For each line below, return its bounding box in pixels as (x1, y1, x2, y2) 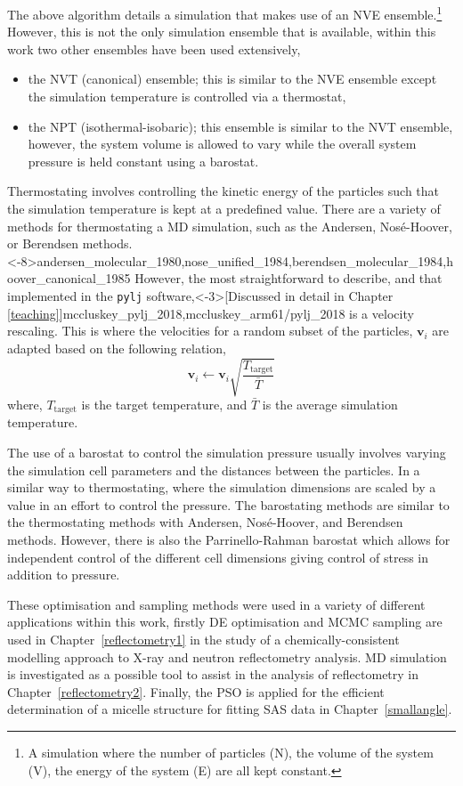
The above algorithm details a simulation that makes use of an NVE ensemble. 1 (7, 3, 443, 23)
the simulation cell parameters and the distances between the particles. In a (7, 460, 420, 479)
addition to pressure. (7, 565, 120, 584)
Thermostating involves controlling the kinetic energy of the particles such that (7, 182, 440, 200)
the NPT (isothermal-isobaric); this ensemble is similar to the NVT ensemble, (28, 117, 453, 135)
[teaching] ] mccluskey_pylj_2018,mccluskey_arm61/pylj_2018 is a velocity (7, 304, 414, 322)
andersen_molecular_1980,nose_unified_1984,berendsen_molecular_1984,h (37, 251, 453, 270)
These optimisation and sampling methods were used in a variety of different (7, 595, 426, 613)
